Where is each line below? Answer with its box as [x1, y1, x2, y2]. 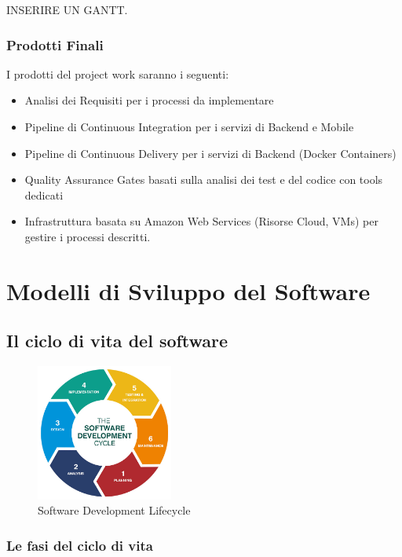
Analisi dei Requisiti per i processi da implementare [24, 92, 274, 108]
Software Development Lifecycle [38, 502, 191, 519]
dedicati [24, 186, 64, 203]
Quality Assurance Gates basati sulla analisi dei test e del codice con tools [24, 171, 383, 188]
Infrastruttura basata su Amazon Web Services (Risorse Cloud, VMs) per [24, 213, 378, 229]
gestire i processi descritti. [24, 228, 151, 244]
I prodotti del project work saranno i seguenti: [6, 65, 229, 82]
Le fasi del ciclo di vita [6, 535, 153, 555]
